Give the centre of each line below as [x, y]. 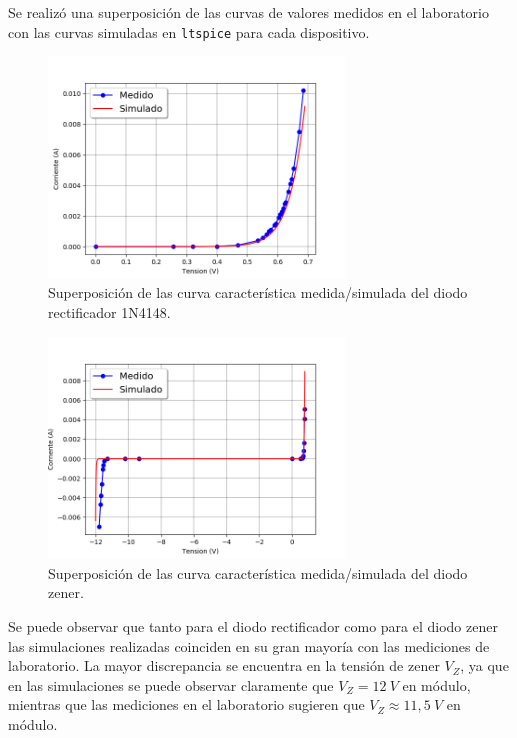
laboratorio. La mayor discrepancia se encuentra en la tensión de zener [224, 665]
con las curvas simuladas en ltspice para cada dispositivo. [189, 31]
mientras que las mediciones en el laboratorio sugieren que [186, 704]
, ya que [484, 665]
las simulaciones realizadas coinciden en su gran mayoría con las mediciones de [249, 645]
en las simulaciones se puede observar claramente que [171, 684]
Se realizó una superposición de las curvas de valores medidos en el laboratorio [248, 12]
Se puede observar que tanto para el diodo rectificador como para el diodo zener [253, 626]
